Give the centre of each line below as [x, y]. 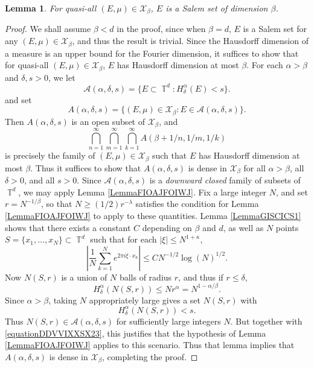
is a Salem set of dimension [217, 8]
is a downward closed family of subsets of [225, 180]
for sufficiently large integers [168, 321]
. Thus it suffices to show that [86, 167]
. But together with [266, 321]
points [287, 227]
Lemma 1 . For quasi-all [51, 8]
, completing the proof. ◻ [150, 356]
